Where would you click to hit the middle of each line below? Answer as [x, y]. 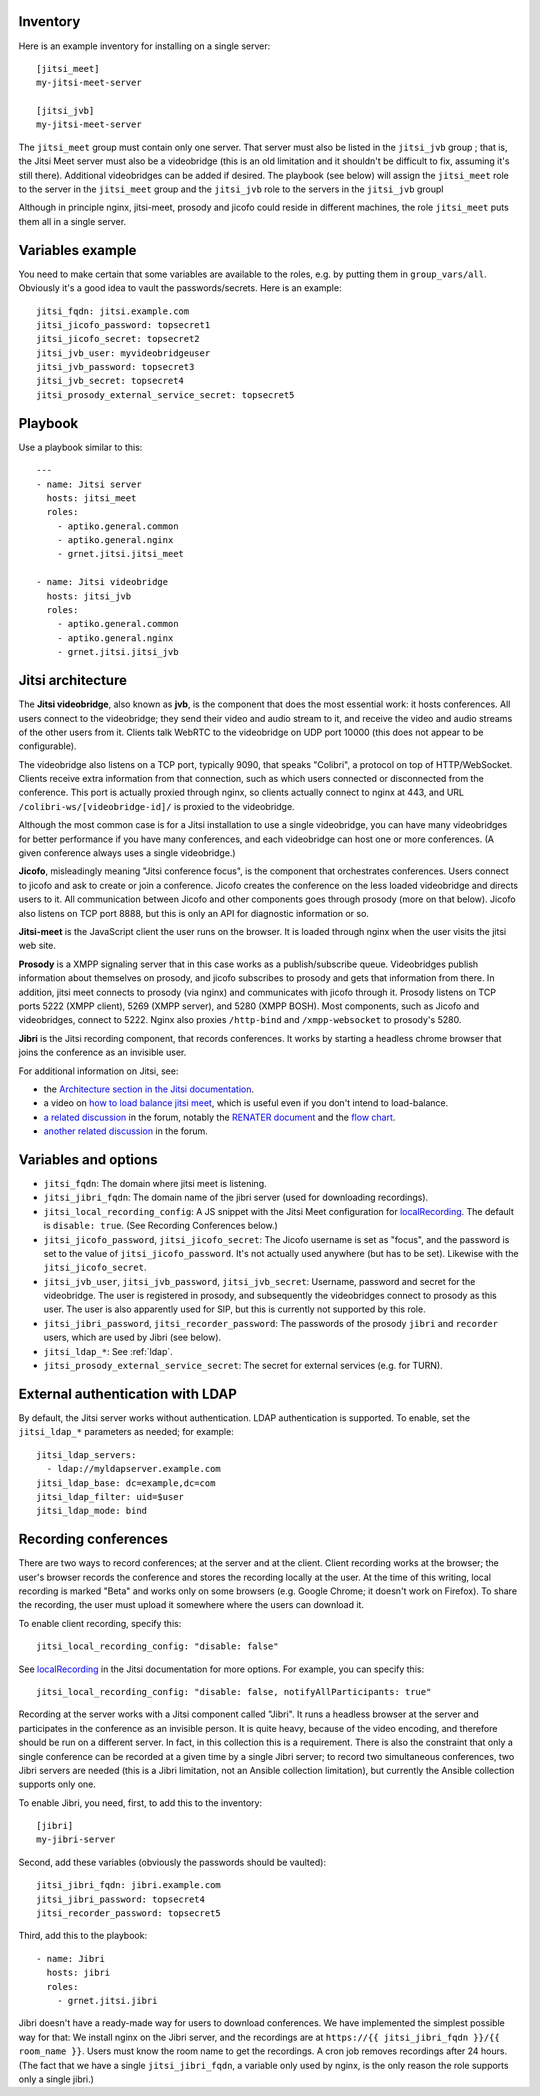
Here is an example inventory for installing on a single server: [144, 46]
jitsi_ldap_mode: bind [92, 1511]
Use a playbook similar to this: [80, 447]
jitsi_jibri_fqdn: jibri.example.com [129, 1885]
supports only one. [57, 1784]
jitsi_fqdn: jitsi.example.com [113, 311]
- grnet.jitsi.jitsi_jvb [117, 652]
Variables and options [88, 1159]
